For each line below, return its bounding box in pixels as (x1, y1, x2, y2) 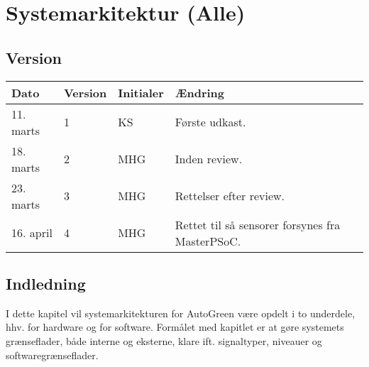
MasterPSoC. (175, 232, 241, 249)
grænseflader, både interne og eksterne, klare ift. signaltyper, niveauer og (6, 333, 322, 348)
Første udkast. (175, 114, 246, 131)
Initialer (118, 84, 164, 101)
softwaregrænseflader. (6, 347, 99, 362)
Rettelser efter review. (175, 187, 285, 204)
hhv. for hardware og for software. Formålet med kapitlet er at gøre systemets (6, 319, 344, 334)
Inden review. (175, 150, 243, 168)
